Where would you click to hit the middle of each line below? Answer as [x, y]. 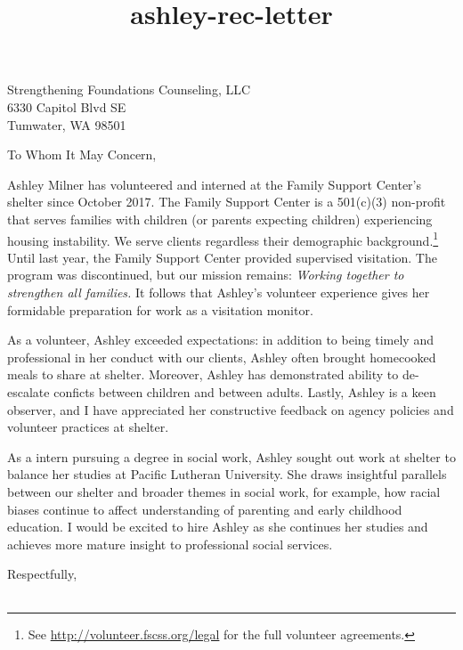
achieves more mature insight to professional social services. [170, 544]
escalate [28, 391]
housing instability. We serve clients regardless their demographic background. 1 [223, 239]
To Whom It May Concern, [82, 154]
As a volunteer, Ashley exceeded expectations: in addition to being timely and [220, 340]
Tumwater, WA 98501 [67, 124]
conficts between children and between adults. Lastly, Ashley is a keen [245, 391]
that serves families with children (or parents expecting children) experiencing [220, 219]
